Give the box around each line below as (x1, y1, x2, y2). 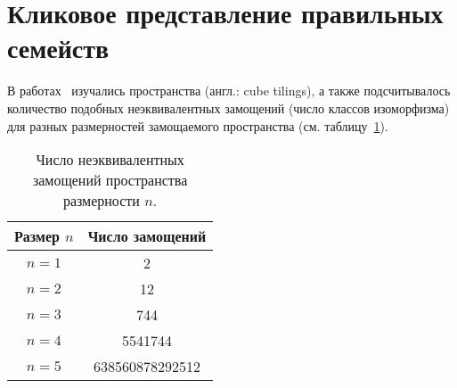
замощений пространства (32, 169, 188, 191)
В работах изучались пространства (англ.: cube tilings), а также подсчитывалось (7, 81, 451, 100)
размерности (62, 190, 140, 211)
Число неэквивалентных (36, 149, 184, 170)
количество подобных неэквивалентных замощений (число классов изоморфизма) (7, 98, 450, 117)
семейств (7, 29, 110, 66)
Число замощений (87, 226, 207, 247)
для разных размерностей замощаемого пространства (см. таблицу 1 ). (7, 116, 388, 135)
